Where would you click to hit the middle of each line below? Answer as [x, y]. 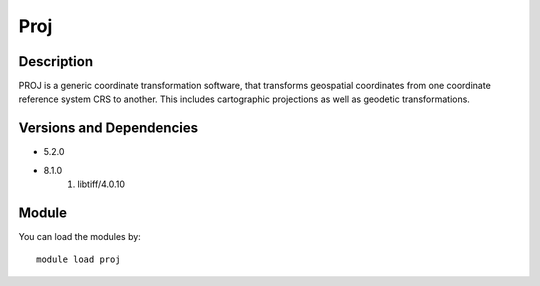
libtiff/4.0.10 [101, 184]
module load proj [78, 259]
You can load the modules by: [80, 237]
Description [56, 61]
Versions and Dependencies [108, 128]
